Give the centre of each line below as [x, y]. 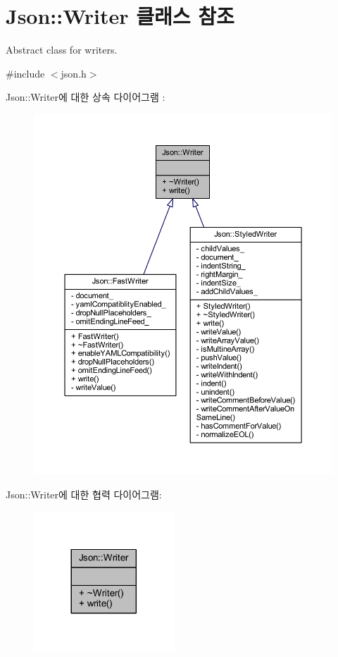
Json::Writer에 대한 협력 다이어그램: [84, 494]
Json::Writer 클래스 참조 [120, 16]
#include [25, 73]
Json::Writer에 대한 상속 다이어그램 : [86, 97]
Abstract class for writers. [62, 50]
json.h [74, 73]
